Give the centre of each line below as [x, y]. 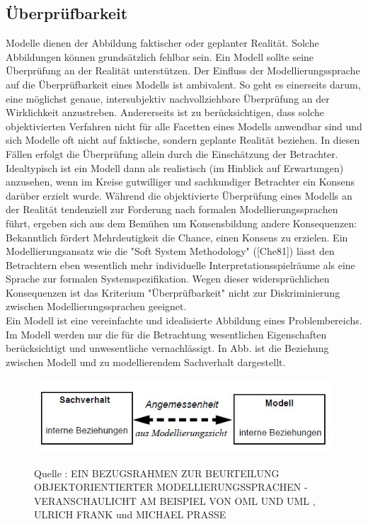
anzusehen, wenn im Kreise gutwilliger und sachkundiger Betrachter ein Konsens [180, 182]
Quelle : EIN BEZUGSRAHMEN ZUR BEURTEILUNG [157, 473]
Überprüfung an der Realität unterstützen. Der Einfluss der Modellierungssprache [183, 70]
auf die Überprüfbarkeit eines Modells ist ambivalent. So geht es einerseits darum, [183, 84]
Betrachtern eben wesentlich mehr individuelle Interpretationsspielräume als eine [180, 264]
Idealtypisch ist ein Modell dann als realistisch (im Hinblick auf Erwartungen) [175, 167]
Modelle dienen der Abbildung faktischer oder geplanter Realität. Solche [162, 43]
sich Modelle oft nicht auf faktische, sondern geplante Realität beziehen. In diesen [183, 140]
